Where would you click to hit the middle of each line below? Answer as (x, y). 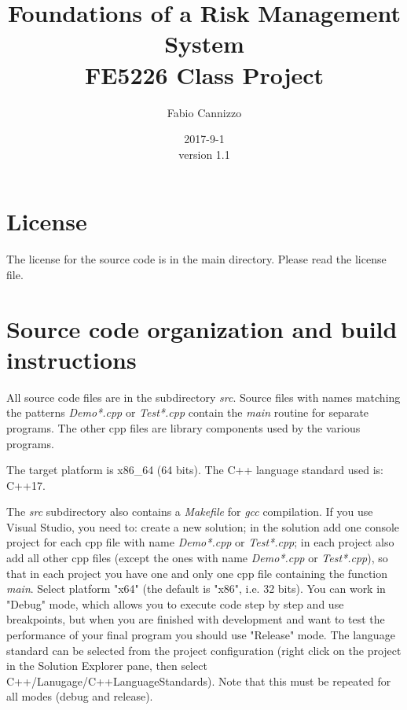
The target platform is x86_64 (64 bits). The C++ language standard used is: (195, 470)
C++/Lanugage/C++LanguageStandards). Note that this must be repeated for (199, 681)
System (204, 44)
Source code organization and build (202, 328)
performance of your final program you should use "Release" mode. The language (201, 635)
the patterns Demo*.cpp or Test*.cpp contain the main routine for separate (188, 412)
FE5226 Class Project (204, 74)
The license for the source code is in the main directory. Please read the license (196, 259)
